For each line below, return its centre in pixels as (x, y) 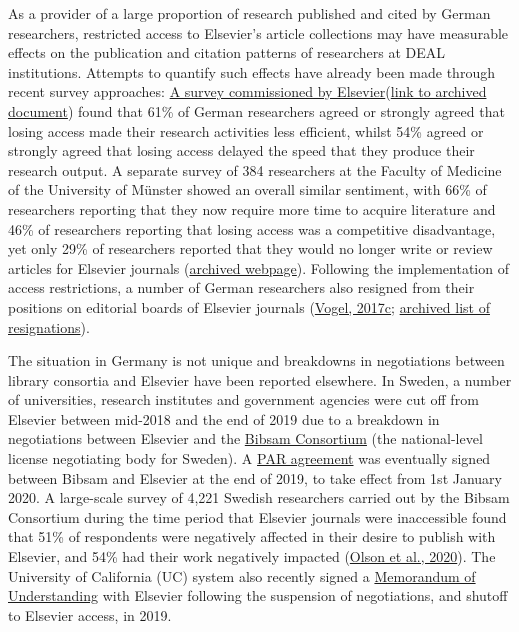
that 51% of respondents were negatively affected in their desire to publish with (252, 536)
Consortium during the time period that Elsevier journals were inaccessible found (257, 516)
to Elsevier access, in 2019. (90, 614)
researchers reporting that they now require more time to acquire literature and (252, 208)
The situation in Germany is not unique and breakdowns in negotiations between (256, 360)
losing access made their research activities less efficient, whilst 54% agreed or (246, 130)
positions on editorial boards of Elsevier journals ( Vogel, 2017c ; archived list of (249, 306)
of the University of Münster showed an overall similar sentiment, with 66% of (247, 189)
